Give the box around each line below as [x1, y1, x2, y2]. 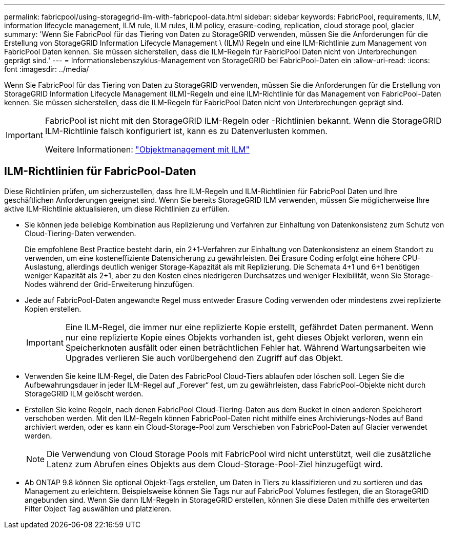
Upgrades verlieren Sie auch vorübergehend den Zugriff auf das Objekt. [65, 352, 343, 363]
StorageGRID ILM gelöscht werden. [25, 389, 144, 398]
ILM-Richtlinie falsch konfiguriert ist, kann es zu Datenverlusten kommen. [45, 126, 328, 136]
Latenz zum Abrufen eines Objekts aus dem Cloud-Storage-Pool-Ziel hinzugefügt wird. [47, 459, 383, 469]
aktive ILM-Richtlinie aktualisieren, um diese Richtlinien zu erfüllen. [4, 204, 230, 213]
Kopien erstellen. [25, 304, 81, 313]
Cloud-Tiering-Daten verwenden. [25, 229, 136, 238]
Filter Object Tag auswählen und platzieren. [25, 504, 171, 513]
